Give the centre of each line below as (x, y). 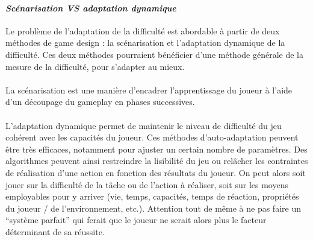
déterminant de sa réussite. (55, 231)
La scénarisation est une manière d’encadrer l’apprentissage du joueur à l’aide (149, 90)
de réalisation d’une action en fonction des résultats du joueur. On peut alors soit (156, 172)
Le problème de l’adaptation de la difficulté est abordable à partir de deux (143, 30)
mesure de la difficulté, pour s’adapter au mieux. (95, 66)
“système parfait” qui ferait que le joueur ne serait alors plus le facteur (136, 220)
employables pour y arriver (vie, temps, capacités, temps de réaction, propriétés (152, 196)
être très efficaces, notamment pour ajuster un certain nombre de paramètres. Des (156, 149)
